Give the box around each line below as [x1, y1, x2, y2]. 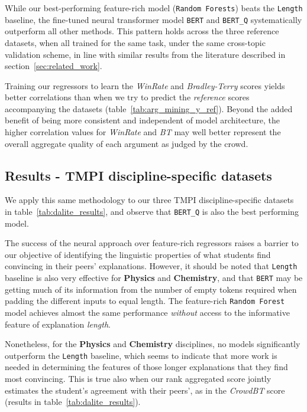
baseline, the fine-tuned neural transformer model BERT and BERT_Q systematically [5, 13, 302, 25]
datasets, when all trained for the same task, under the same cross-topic [5, 36, 266, 48]
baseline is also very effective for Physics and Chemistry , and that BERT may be [5, 272, 303, 284]
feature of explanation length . [5, 318, 111, 330]
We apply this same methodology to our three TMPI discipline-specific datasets [5, 194, 294, 206]
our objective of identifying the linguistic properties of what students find [5, 248, 271, 260]
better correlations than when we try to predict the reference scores [5, 91, 250, 103]
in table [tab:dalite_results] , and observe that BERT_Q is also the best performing [5, 205, 299, 218]
